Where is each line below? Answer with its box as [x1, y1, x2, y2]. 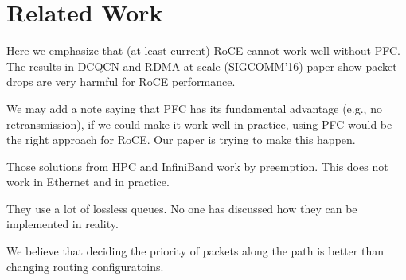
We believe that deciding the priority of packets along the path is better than [6, 243, 384, 259]
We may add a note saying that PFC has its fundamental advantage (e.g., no [6, 99, 382, 116]
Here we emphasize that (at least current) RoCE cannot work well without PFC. [6, 42, 400, 59]
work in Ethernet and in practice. [6, 173, 170, 190]
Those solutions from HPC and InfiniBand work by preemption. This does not [6, 157, 388, 174]
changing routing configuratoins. [6, 258, 164, 274]
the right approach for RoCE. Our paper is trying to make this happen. [6, 131, 356, 148]
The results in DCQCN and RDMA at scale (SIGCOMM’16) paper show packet [6, 57, 397, 74]
